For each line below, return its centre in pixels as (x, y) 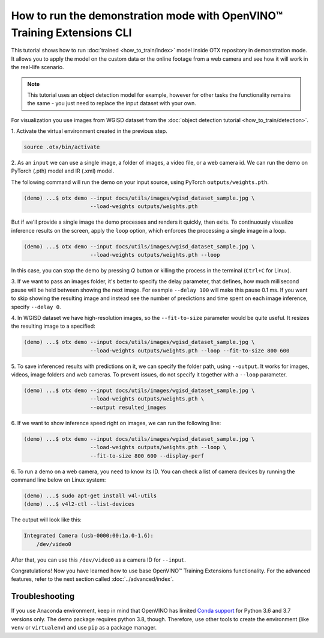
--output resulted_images (128, 407)
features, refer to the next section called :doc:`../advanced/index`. (92, 579)
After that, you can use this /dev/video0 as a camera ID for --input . (98, 560)
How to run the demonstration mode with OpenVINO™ (147, 16)
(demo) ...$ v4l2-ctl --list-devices (79, 504)
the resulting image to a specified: (53, 326)
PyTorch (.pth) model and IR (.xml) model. (62, 171)
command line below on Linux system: (58, 480)
